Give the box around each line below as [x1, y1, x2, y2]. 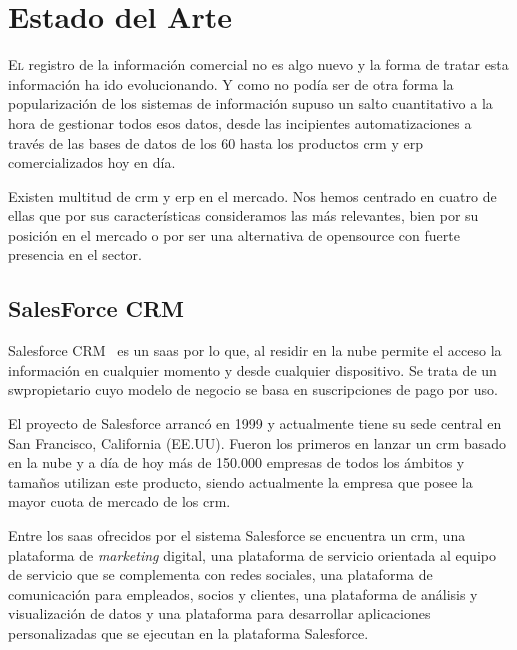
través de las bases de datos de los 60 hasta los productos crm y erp [8, 132, 423, 153]
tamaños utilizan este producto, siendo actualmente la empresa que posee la [8, 471, 473, 492]
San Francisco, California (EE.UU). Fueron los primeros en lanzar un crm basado [8, 432, 507, 453]
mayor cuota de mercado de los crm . [8, 491, 231, 512]
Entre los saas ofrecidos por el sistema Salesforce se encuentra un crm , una [8, 525, 466, 546]
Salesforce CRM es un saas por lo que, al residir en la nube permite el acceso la [8, 340, 502, 361]
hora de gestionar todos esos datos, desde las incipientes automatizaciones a [8, 112, 472, 133]
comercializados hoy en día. [8, 152, 176, 173]
